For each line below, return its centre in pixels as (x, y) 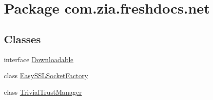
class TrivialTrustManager (43, 92)
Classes (22, 39)
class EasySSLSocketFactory (46, 75)
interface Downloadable (39, 59)
